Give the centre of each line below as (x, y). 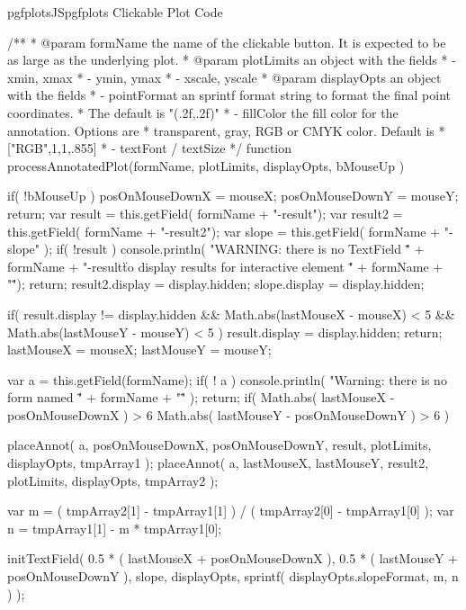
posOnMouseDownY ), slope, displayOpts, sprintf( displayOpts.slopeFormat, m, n (233, 576)
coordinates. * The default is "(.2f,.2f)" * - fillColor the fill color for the (203, 112)
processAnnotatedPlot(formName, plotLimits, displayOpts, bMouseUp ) (206, 165)
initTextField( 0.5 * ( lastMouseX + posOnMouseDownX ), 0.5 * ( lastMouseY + (233, 558)
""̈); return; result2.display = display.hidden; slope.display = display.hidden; (216, 284)
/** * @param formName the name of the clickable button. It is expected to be (227, 42)
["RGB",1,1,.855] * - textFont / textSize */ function (150, 148)
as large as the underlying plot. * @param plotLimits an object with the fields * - (232, 60)
